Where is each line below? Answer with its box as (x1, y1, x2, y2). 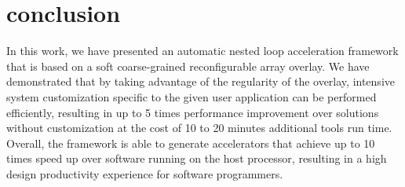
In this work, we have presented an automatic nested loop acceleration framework (6, 42, 399, 59)
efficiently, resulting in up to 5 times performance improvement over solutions (6, 104, 379, 120)
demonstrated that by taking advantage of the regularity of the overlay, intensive (6, 73, 395, 90)
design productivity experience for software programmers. (6, 165, 283, 181)
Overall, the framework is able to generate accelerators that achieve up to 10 (6, 134, 375, 151)
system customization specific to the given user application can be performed (6, 88, 377, 104)
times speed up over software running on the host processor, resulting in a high (6, 150, 387, 167)
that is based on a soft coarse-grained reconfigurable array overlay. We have (6, 57, 370, 74)
